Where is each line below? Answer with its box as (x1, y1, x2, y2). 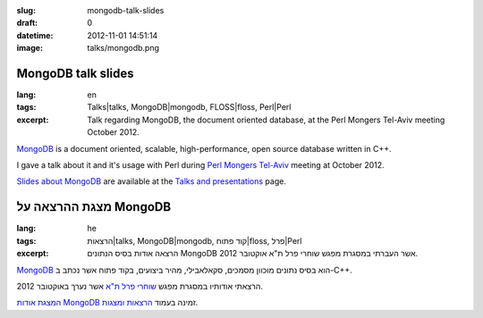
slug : (16, 5, 36, 15)
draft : (16, 18, 38, 29)
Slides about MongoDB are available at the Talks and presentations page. (16, 176, 286, 187)
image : (16, 43, 44, 54)
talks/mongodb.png (87, 43, 160, 54)
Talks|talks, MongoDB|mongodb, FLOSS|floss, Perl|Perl (87, 102, 292, 113)
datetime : (16, 29, 54, 40)
